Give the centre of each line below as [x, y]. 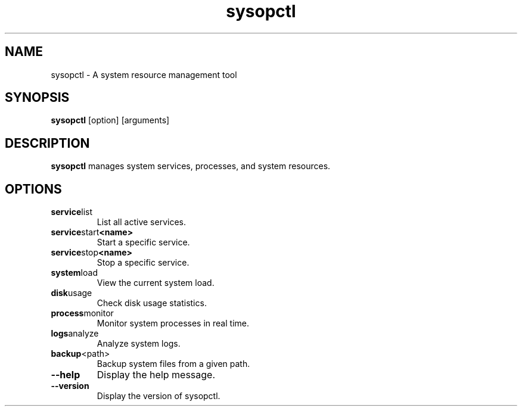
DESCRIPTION [47, 143]
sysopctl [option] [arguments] [110, 120]
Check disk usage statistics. [152, 303]
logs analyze [75, 334]
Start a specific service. [143, 242]
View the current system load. [156, 283]
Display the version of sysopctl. [159, 396]
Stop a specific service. [143, 263]
